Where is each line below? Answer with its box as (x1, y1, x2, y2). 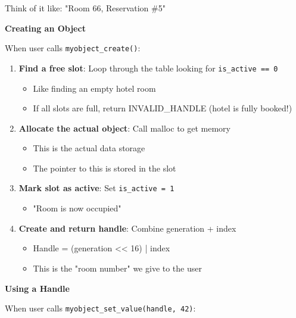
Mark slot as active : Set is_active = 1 (18, 182, 175, 194)
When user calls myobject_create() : (5, 42, 141, 54)
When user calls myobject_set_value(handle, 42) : (5, 302, 196, 314)
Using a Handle (5, 282, 70, 294)
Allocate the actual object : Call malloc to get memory (18, 121, 230, 134)
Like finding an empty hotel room (33, 82, 156, 94)
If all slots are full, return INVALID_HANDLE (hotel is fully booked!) (33, 102, 292, 114)
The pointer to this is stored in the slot (33, 161, 176, 174)
